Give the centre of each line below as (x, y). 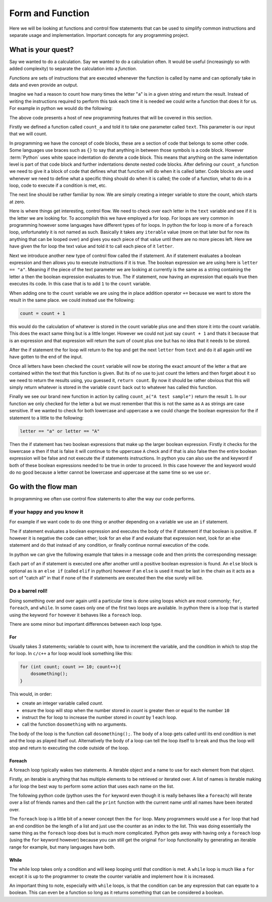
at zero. (17, 202)
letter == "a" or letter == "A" (60, 431)
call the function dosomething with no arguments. (75, 724)
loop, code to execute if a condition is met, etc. (58, 185)
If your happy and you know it (46, 511)
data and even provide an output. (44, 85)
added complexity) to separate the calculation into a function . (73, 69)
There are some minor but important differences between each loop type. (86, 624)
